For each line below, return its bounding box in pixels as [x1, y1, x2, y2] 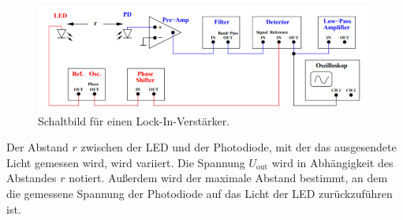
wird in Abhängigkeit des [271, 154, 394, 170]
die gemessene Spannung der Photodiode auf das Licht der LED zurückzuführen [6, 185, 393, 202]
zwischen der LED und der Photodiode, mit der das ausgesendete [80, 139, 397, 155]
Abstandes [6, 170, 57, 186]
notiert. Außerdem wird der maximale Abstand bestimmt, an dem [69, 170, 388, 186]
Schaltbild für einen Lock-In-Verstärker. [38, 112, 230, 129]
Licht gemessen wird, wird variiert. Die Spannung [6, 154, 245, 170]
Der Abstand [6, 139, 69, 155]
